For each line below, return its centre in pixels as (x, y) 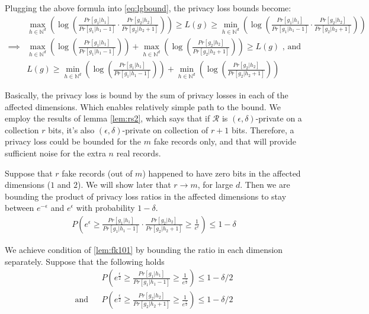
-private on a (279, 118)
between (20, 208)
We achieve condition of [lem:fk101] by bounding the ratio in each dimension (144, 249)
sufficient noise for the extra (55, 153)
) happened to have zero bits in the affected (222, 173)
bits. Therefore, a (263, 129)
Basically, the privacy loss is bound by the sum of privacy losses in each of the (147, 95)
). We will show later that (124, 185)
